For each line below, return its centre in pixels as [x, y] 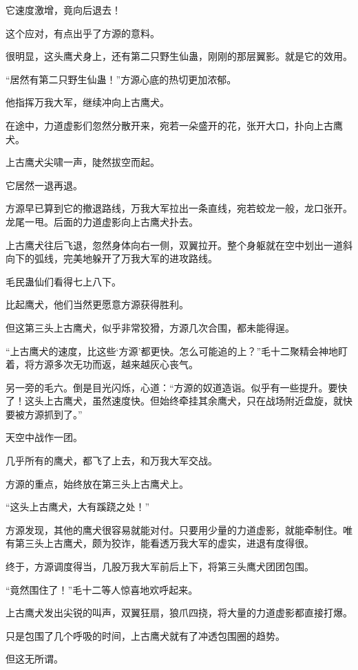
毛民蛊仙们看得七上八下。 [63, 281]
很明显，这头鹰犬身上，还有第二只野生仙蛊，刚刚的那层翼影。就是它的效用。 [179, 56]
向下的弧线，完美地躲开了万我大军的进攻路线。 [112, 258]
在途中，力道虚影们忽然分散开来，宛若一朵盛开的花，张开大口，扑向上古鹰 [174, 125]
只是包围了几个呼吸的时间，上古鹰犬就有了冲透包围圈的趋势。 [145, 635]
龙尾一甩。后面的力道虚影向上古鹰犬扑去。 [102, 221]
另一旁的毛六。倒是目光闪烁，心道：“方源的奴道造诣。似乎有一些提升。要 [172, 387]
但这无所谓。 [34, 659]
